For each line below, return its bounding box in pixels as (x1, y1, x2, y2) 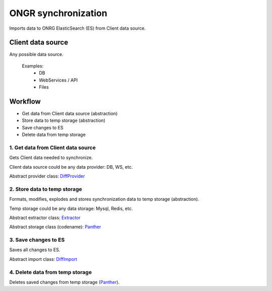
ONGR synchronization (9, 8, 108, 19)
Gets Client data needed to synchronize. (9, 155, 93, 161)
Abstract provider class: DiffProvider (9, 173, 85, 179)
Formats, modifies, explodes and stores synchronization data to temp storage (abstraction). (9, 196, 199, 202)
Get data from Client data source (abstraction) (22, 110, 118, 116)
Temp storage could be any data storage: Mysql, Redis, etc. (9, 205, 133, 211)
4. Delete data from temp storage (9, 268, 92, 275)
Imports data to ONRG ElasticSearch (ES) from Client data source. (9, 25, 146, 31)
